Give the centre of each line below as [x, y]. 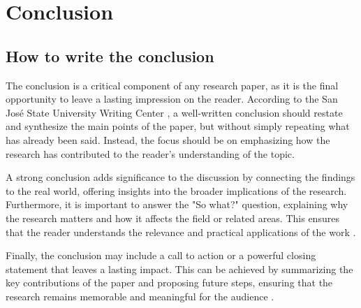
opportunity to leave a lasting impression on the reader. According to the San [172, 99]
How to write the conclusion [110, 56]
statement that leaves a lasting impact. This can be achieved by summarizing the [179, 269]
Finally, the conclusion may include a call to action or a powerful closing [161, 255]
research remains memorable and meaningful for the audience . [140, 296]
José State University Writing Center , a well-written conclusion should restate [174, 112]
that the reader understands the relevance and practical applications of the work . [181, 232]
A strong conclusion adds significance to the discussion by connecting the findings [180, 177]
